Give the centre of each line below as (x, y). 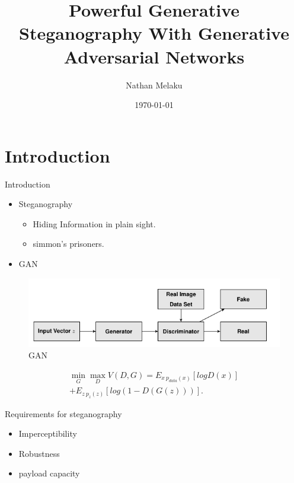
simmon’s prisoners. (68, 244)
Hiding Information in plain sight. (94, 223)
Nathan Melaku (154, 85)
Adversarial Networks (154, 56)
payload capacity (49, 473)
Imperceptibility (48, 433)
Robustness (39, 453)
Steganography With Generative (154, 33)
